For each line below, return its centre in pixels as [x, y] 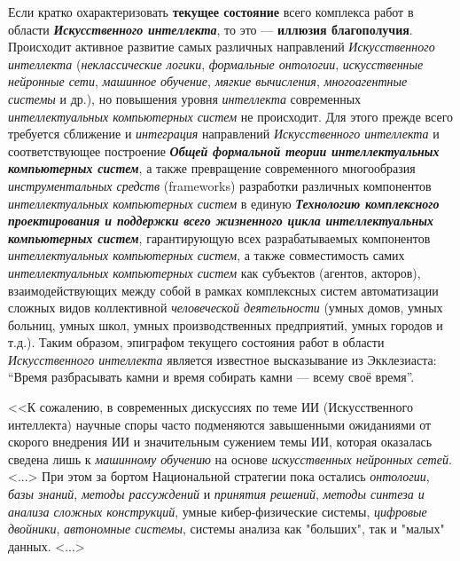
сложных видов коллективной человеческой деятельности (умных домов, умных [226, 308]
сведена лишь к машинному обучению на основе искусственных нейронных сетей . [230, 458]
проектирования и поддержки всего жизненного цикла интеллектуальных [221, 221]
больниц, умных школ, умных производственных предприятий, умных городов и [226, 324]
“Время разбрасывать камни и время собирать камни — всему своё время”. [211, 377]
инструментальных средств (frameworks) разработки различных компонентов [220, 185]
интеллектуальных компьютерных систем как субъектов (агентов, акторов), [214, 272]
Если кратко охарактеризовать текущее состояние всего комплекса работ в [211, 12]
